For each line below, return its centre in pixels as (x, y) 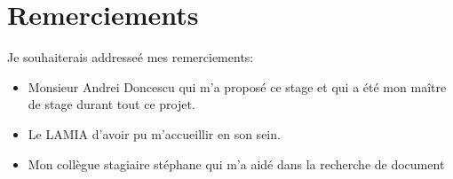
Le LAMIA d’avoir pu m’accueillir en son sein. (154, 133)
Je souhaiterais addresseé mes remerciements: (131, 57)
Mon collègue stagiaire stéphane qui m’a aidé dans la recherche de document (236, 163)
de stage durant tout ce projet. (111, 104)
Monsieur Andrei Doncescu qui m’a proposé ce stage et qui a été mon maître (237, 86)
